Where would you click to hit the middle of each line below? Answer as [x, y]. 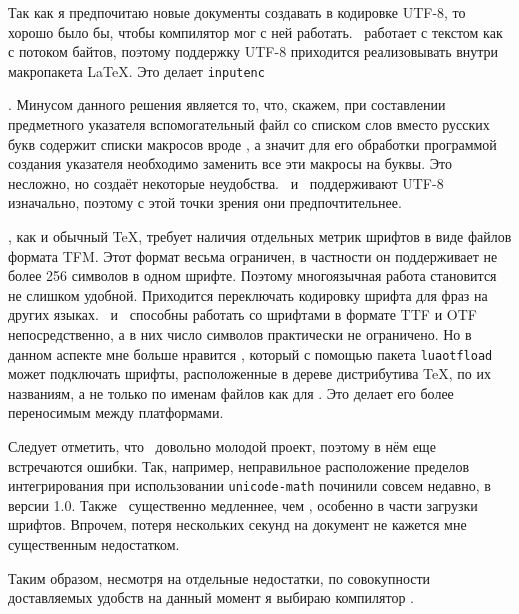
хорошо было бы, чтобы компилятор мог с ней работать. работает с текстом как [255, 31]
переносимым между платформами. [116, 412]
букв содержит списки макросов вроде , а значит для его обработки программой [252, 143]
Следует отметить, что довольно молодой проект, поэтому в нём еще [222, 446]
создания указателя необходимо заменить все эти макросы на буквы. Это [230, 163]
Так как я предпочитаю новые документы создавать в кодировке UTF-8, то [237, 12]
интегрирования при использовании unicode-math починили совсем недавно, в [249, 485]
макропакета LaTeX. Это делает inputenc [136, 70]
